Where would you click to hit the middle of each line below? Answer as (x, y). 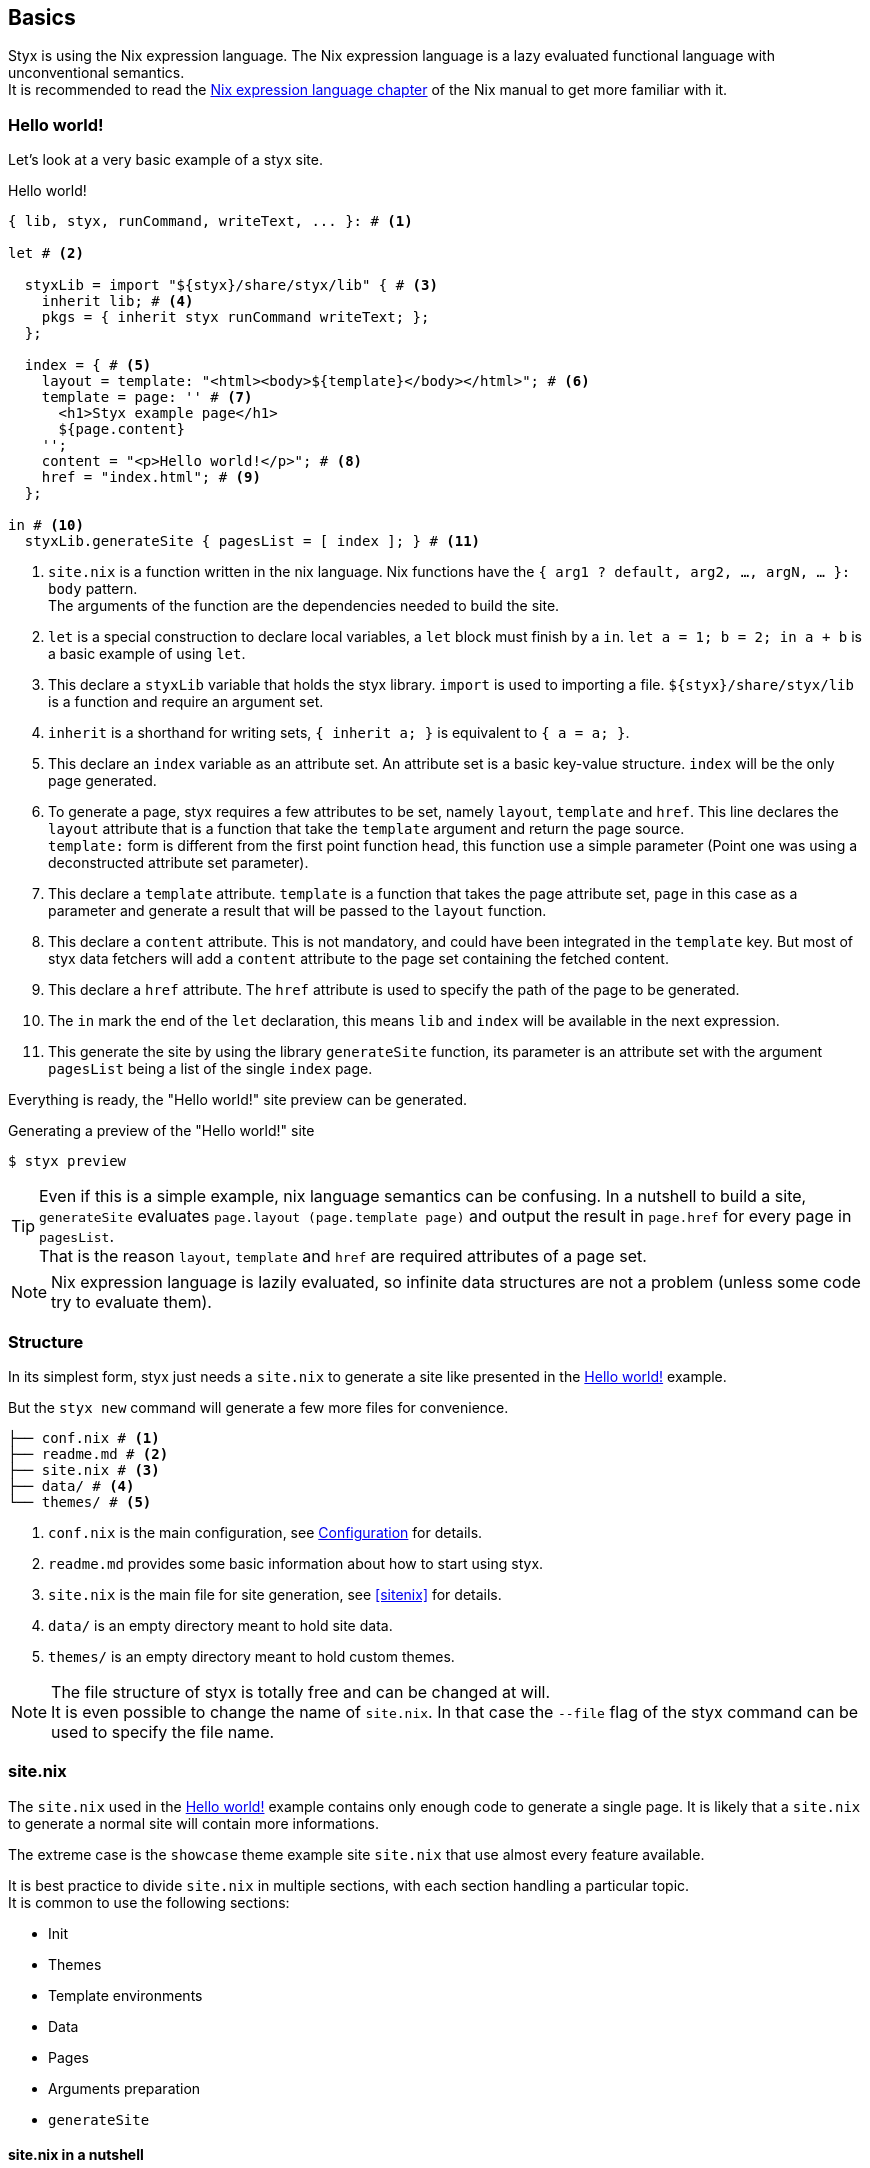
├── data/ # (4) (71, 1485)
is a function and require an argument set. (186, 702)
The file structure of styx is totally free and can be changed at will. (301, 1691)
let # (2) (46, 253)
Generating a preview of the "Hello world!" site (161, 1131)
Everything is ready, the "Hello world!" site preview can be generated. (238, 1100)
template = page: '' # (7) (147, 397)
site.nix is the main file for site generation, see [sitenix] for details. (275, 1594)
